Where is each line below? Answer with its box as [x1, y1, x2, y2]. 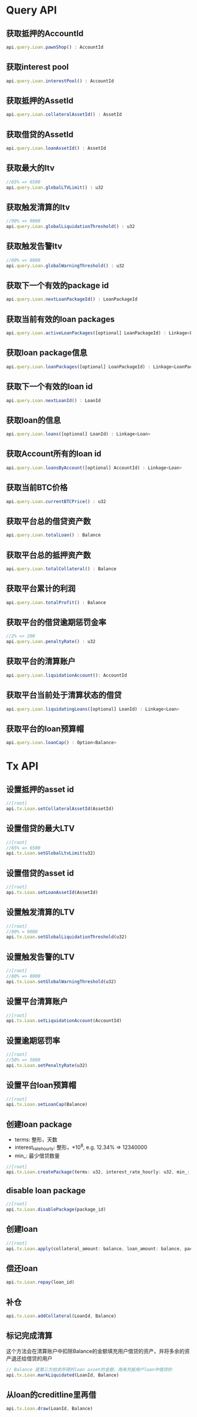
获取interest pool [6, 62, 69, 72]
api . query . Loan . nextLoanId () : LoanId [6, 397, 101, 403]
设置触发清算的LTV [6, 907, 75, 917]
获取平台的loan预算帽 [6, 723, 84, 733]
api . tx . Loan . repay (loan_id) [6, 1279, 75, 1285]
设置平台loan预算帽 [6, 1080, 77, 1090]
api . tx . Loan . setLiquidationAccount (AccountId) [6, 1018, 122, 1024]
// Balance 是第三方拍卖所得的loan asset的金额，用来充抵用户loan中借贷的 [6, 1366, 172, 1372]
